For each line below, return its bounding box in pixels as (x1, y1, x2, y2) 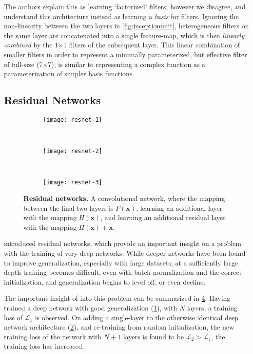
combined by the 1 (4, 40, 58, 50)
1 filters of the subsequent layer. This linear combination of (63, 40, 240, 50)
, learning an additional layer (136, 202, 223, 213)
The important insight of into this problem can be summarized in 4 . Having (4, 293, 231, 303)
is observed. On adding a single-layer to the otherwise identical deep (35, 312, 238, 322)
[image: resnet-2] (43, 148, 102, 155)
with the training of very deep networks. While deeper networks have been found (4, 248, 246, 258)
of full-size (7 (4, 59, 43, 69)
